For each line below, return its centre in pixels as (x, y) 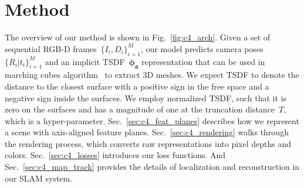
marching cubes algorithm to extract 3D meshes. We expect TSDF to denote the (152, 75)
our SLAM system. (39, 178)
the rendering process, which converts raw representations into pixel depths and (148, 143)
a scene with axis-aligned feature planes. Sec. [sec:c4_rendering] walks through (147, 132)
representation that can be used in (203, 61)
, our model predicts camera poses (202, 48)
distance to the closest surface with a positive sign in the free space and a (137, 86)
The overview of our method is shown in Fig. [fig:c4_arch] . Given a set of (138, 37)
